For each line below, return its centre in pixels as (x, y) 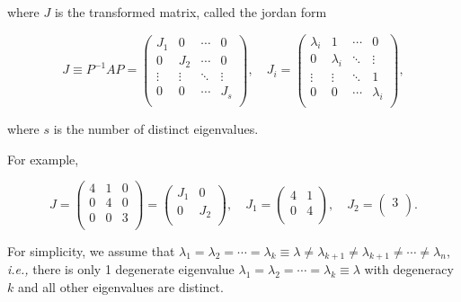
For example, (43, 159)
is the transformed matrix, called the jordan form (191, 12)
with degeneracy (409, 269)
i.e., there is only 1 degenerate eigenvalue (121, 269)
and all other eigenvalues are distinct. (120, 286)
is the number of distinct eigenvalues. (156, 129)
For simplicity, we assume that (91, 250)
